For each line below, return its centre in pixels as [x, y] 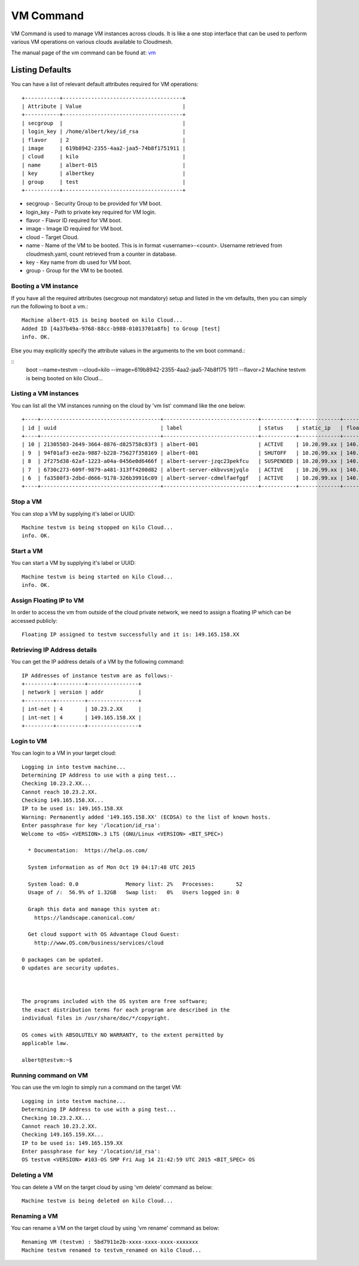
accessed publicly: [34, 620]
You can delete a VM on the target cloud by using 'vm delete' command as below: [112, 1187]
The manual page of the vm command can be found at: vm [83, 53]
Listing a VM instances [45, 393]
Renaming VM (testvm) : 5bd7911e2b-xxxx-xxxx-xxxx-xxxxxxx [110, 1242]
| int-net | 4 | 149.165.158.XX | [82, 717]
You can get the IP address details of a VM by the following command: [98, 662]
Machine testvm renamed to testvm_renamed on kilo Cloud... [112, 1250]
